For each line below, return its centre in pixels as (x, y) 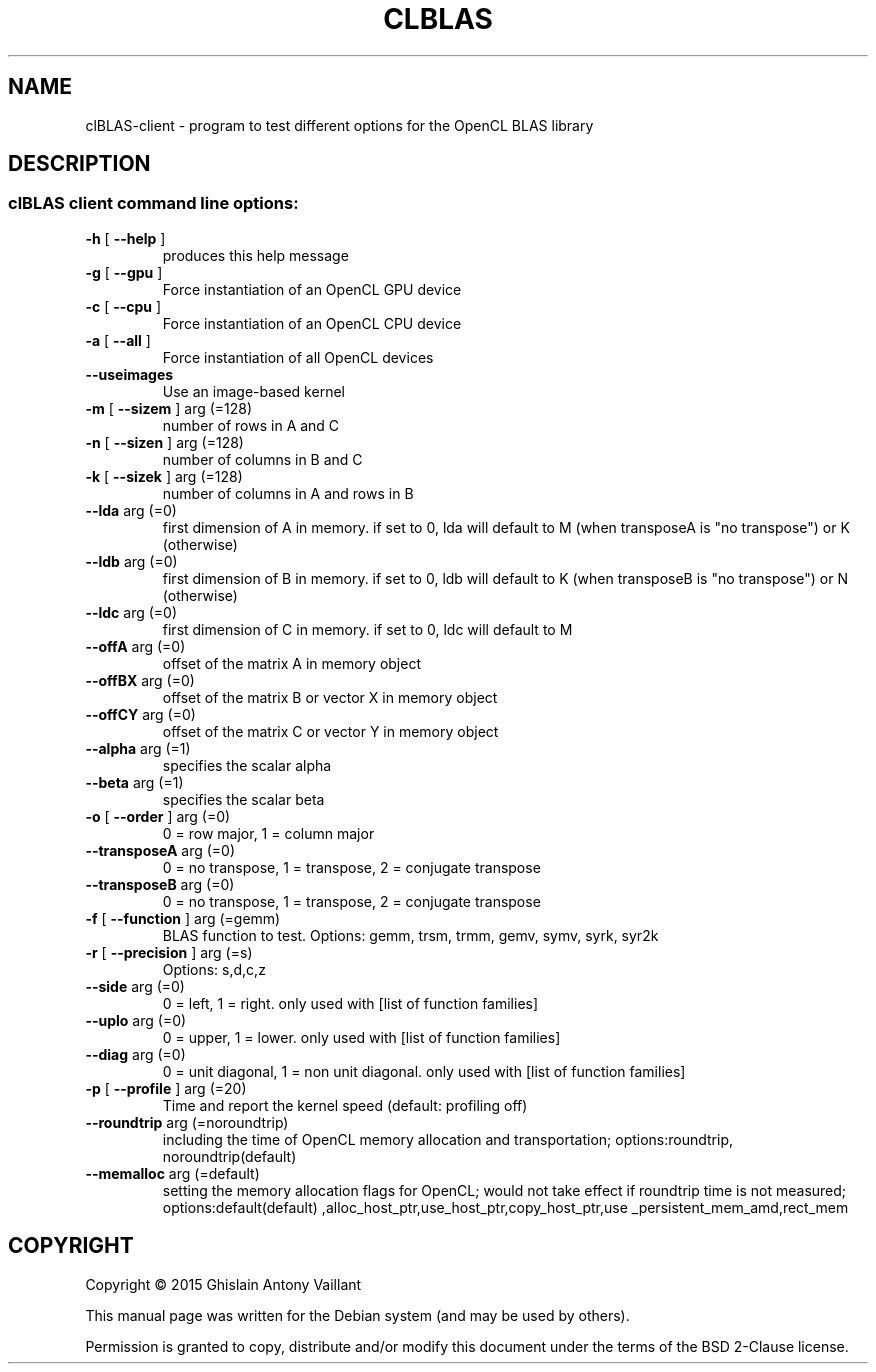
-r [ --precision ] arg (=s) (169, 952)
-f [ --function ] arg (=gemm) (183, 918)
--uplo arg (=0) (136, 1020)
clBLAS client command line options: (153, 203)
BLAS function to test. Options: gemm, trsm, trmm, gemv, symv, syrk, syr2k (410, 935)
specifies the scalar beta (243, 799)
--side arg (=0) (135, 986)
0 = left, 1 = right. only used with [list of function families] (350, 1003)
